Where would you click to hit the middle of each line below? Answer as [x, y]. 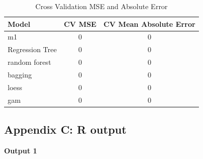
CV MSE [80, 24]
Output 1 [21, 150]
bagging [20, 74]
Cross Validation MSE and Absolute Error [101, 6]
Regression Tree [32, 49]
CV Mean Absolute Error [149, 24]
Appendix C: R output [65, 129]
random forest [30, 62]
